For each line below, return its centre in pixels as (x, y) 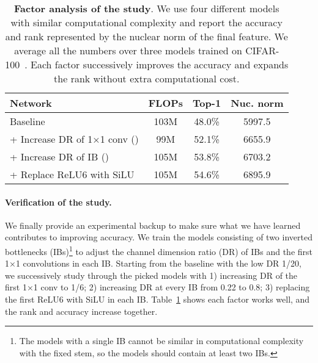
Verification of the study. (58, 202)
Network (31, 103)
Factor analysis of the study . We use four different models (147, 8)
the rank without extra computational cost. (147, 78)
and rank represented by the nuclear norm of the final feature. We (146, 36)
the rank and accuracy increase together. (81, 311)
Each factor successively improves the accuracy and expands (160, 64)
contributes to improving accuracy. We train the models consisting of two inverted (159, 237)
